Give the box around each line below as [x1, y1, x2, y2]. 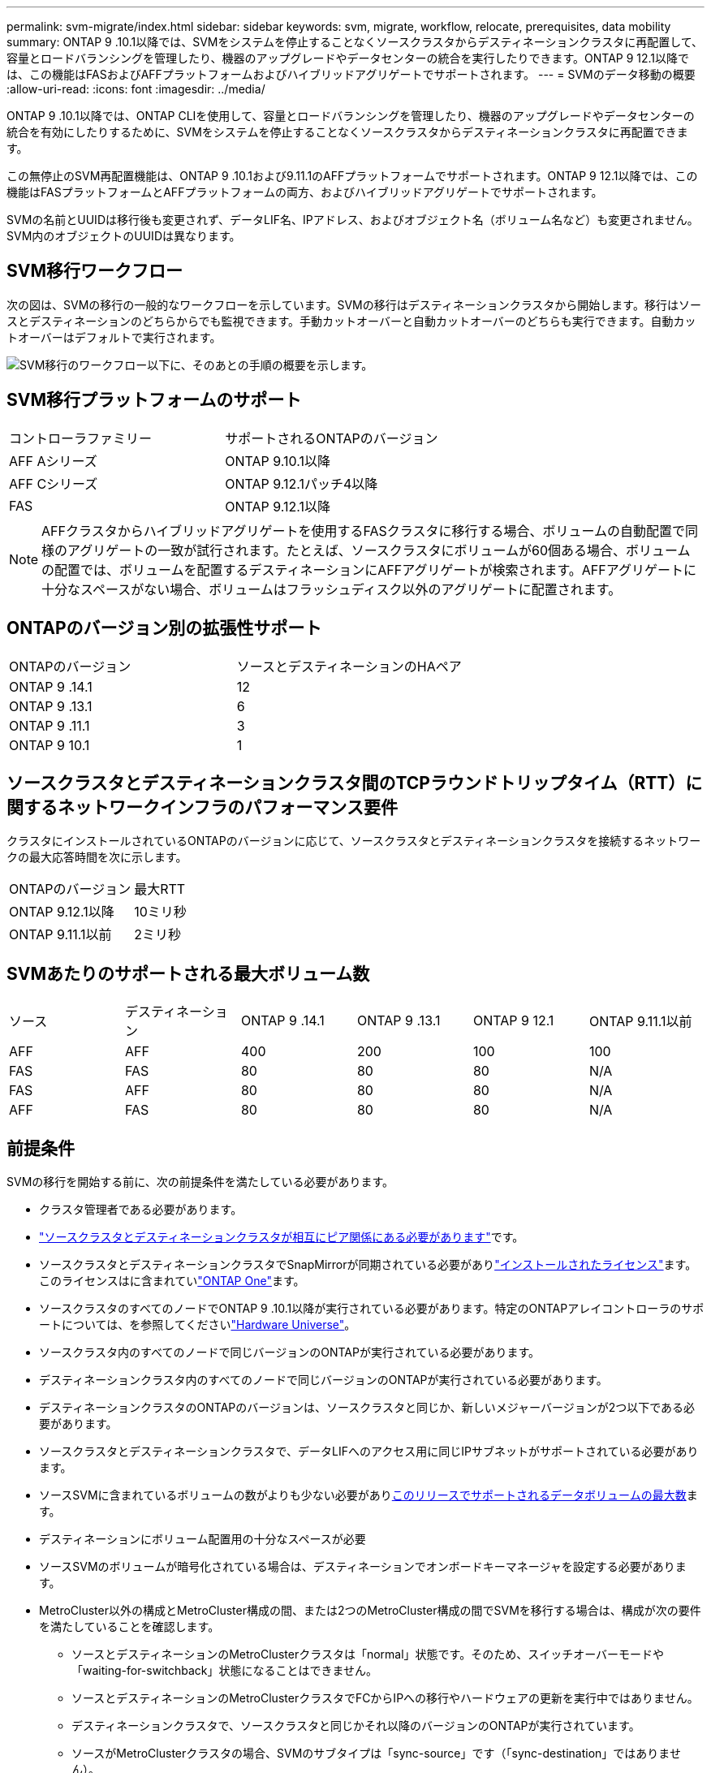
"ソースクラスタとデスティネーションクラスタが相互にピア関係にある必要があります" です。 [39, 1230, 524, 1245]
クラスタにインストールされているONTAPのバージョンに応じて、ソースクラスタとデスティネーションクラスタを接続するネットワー [6, 834, 701, 848]
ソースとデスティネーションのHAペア [236, 658, 462, 675]
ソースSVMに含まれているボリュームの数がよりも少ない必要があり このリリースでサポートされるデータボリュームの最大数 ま [39, 1488, 698, 1503]
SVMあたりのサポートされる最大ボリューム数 [6, 963, 370, 984]
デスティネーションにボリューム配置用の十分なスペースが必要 [39, 1532, 366, 1547]
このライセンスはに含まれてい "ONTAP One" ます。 [39, 1274, 305, 1288]
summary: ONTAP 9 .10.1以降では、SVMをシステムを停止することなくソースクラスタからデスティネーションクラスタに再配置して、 [6, 35, 704, 49]
